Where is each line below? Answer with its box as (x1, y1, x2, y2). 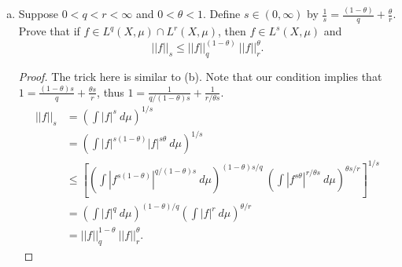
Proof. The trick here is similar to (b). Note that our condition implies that (18, 68, 382, 84)
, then (217, 23, 246, 39)
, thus (97, 83, 124, 100)
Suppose (18, 5, 59, 22)
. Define (203, 5, 241, 22)
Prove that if (18, 23, 80, 39)
